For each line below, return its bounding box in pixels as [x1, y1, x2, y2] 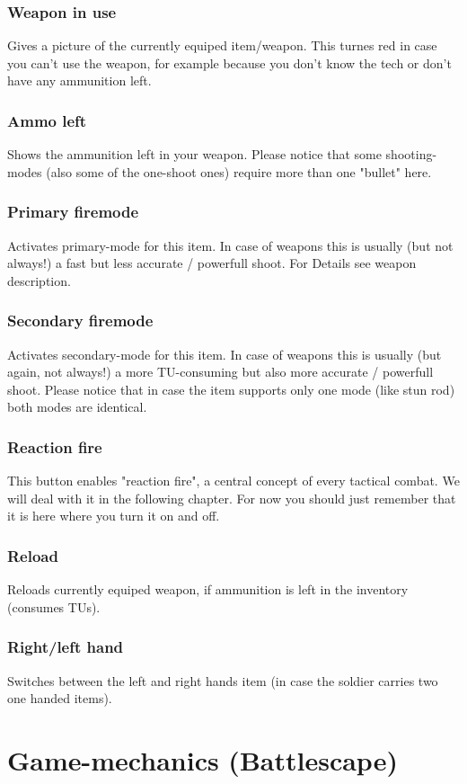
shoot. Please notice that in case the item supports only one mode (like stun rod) [7, 379, 455, 398]
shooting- [385, 145, 437, 164]
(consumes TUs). [7, 597, 101, 616]
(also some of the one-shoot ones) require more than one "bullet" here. [46, 162, 432, 181]
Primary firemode [7, 200, 139, 223]
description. [7, 271, 71, 290]
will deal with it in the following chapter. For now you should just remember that [7, 488, 456, 507]
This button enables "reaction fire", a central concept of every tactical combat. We [7, 471, 460, 490]
